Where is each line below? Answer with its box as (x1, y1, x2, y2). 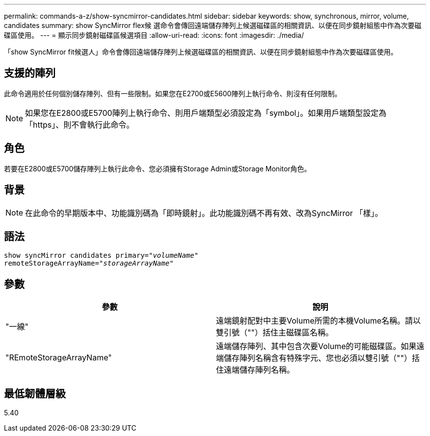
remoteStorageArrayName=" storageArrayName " (4, 259, 174, 268)
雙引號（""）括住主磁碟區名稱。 (216, 327, 333, 338)
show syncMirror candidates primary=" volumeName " (4, 251, 199, 260)
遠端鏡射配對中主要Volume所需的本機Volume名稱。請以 (216, 316, 421, 326)
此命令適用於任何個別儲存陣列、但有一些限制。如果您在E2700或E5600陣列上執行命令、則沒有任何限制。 (4, 89, 342, 98)
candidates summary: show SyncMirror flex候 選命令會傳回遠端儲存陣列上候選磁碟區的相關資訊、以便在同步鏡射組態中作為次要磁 (4, 21, 422, 29)
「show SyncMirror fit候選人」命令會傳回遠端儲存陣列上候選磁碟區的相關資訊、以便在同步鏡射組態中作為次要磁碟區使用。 (4, 48, 398, 56)
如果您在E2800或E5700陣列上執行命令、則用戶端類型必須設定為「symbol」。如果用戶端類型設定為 (25, 108, 387, 118)
